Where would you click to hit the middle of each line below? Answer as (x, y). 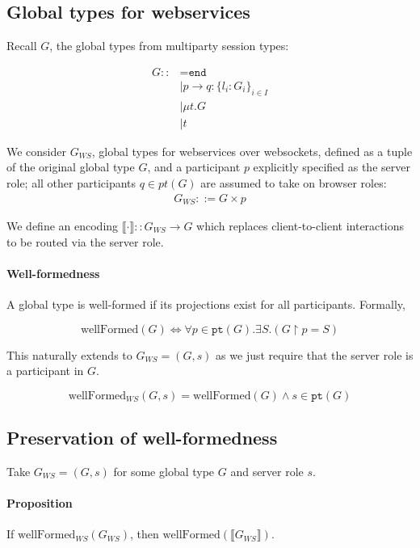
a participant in (45, 371)
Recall (22, 46)
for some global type (164, 471)
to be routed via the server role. (85, 241)
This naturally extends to (69, 354)
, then (144, 534)
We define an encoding (63, 225)
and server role (267, 471)
